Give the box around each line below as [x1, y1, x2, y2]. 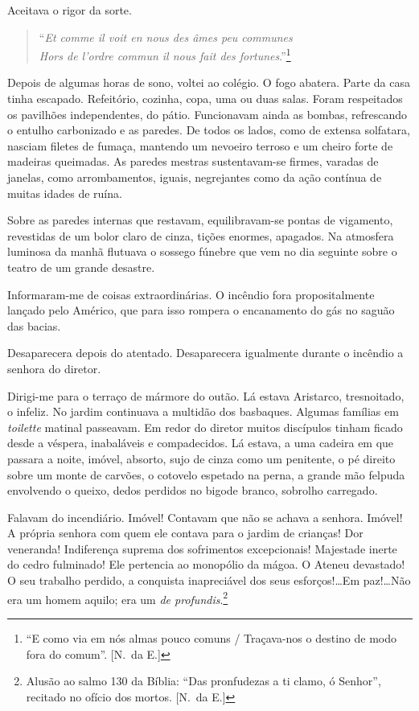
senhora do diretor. [7, 360, 101, 376]
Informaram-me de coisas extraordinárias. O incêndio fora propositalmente [7, 286, 375, 302]
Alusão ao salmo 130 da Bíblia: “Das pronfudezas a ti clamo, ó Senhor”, [26, 672, 381, 689]
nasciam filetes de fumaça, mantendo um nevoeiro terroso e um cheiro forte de [7, 137, 393, 154]
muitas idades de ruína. [7, 184, 122, 201]
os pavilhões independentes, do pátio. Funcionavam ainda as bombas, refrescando [7, 105, 407, 122]
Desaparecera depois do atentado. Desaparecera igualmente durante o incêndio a [7, 344, 404, 361]
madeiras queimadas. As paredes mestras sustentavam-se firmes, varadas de [7, 153, 379, 170]
